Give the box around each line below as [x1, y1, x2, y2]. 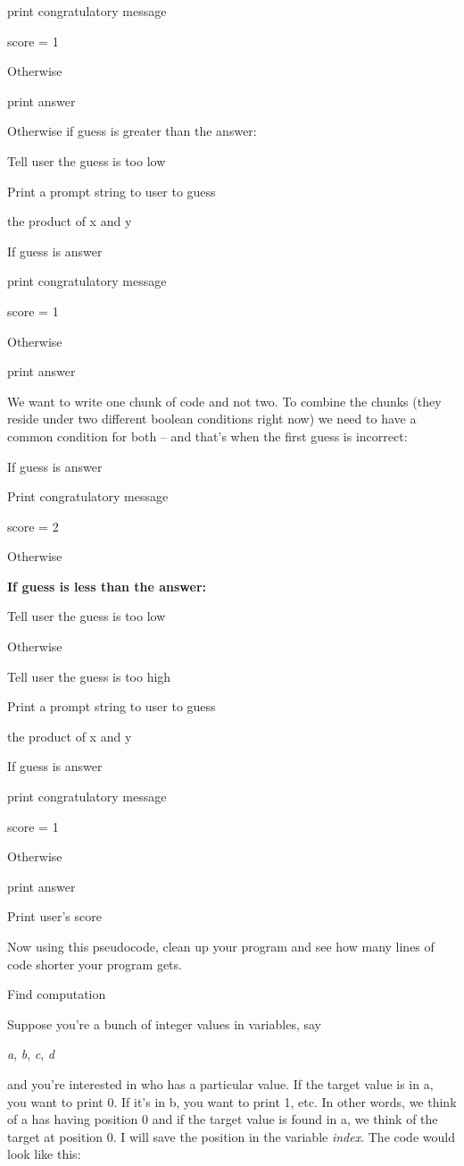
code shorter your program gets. [7, 954, 182, 973]
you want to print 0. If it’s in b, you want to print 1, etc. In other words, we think [7, 1092, 457, 1111]
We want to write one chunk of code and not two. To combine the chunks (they [7, 391, 442, 410]
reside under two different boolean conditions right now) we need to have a [7, 409, 417, 428]
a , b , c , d [7, 1044, 54, 1063]
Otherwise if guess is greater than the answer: [7, 122, 257, 140]
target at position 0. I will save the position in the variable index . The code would [7, 1127, 455, 1145]
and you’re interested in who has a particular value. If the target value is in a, [7, 1074, 434, 1093]
